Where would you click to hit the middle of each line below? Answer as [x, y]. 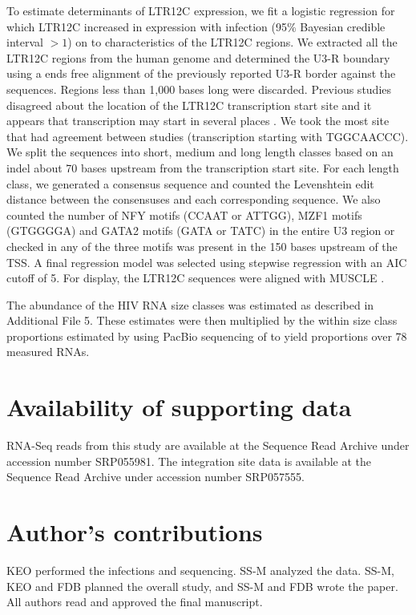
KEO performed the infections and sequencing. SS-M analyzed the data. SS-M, [200, 570]
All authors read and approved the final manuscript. [135, 602]
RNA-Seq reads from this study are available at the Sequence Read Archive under [208, 445]
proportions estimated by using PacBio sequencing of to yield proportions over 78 [207, 336]
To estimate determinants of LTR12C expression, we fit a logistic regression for [201, 10]
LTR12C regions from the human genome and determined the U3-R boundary [198, 57]
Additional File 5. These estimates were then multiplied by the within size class [202, 320]
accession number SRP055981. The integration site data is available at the [189, 461]
